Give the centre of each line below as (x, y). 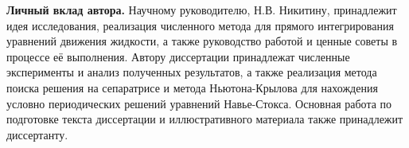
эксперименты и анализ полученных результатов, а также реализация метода (192, 72)
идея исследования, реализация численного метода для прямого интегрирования (200, 25)
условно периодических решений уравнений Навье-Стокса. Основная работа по (199, 103)
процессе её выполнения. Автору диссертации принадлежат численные (178, 56)
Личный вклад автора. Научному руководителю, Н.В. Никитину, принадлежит (202, 10)
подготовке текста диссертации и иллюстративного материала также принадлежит (205, 119)
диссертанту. (37, 134)
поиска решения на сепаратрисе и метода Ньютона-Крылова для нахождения (192, 87)
